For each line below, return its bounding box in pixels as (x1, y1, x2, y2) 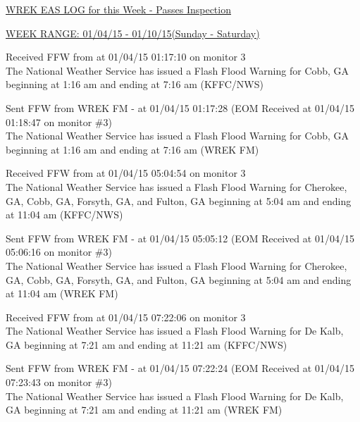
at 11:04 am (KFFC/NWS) (6, 207, 123, 222)
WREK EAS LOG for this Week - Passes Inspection (6, 2, 231, 16)
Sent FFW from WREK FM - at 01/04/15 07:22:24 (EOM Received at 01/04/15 (6, 361, 354, 376)
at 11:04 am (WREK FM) (6, 286, 118, 301)
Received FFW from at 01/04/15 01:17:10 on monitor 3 (6, 49, 246, 64)
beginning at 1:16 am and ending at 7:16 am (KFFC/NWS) (6, 77, 263, 92)
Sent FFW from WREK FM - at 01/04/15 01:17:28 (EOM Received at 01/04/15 (6, 100, 354, 115)
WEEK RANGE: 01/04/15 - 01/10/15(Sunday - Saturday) (6, 25, 260, 40)
